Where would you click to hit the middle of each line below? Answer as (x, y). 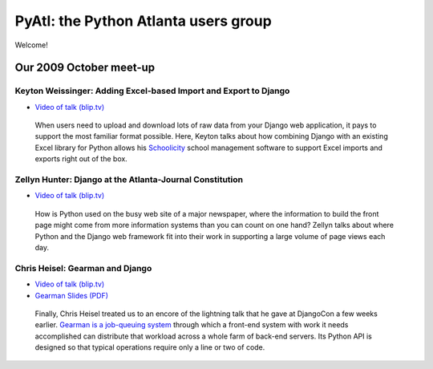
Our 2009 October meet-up (85, 68)
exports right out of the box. (81, 159)
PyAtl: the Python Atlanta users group (143, 21)
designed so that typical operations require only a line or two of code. (150, 347)
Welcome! (31, 45)
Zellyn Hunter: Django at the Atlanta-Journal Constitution (129, 180)
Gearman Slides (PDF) (71, 295)
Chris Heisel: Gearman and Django (83, 268)
